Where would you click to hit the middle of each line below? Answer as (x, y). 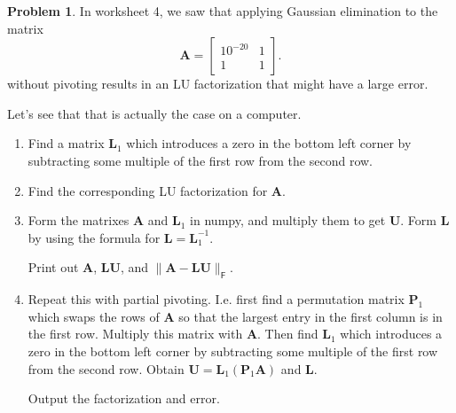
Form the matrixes (79, 220)
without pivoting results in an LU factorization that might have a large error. (218, 84)
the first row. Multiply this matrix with (135, 334)
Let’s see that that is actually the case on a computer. (154, 113)
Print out (53, 267)
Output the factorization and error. (124, 398)
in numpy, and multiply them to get (288, 220)
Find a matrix (66, 143)
